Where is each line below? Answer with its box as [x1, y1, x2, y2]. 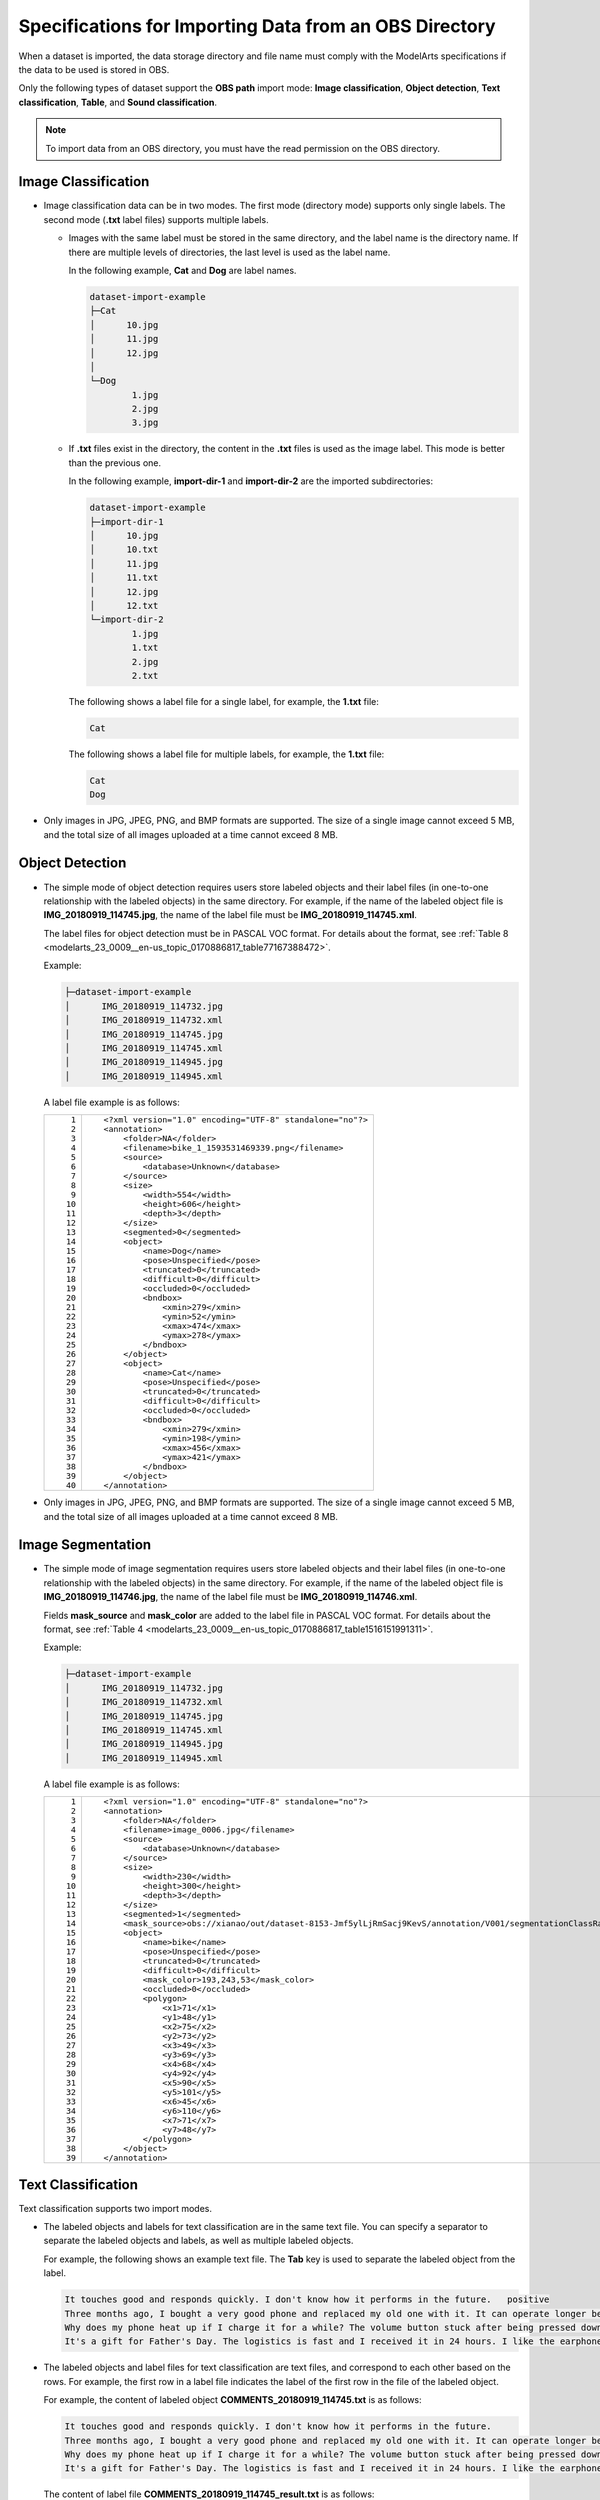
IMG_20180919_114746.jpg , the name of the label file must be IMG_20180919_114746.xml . [43, 1591, 418, 1603]
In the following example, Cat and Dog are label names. [68, 264, 297, 276]
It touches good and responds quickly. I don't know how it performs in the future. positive [64, 2294, 550, 2305]
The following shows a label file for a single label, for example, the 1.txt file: [68, 695, 380, 707]
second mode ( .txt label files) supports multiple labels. [43, 213, 269, 225]
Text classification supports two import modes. [18, 2202, 213, 2214]
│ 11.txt [89, 572, 159, 584]
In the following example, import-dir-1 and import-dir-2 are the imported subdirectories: [68, 475, 434, 487]
